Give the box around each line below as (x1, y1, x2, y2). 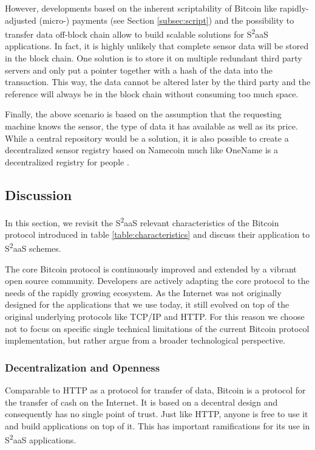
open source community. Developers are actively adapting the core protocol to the (5, 274, 310, 287)
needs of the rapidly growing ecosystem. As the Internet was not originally (5, 286, 282, 299)
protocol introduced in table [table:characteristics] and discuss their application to (5, 227, 310, 240)
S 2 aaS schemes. (5, 240, 61, 255)
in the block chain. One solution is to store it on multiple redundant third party (5, 52, 302, 64)
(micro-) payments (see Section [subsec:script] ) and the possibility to (39, 13, 294, 26)
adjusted (5, 13, 36, 26)
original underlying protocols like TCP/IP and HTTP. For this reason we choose (5, 310, 305, 323)
